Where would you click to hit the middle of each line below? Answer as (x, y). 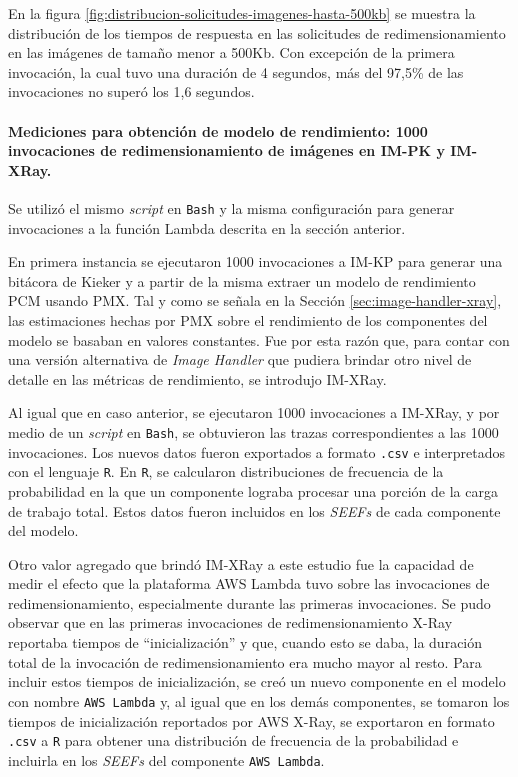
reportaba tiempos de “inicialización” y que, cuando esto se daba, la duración (245, 642)
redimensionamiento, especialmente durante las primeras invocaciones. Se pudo (249, 602)
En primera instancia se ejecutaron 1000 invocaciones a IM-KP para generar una (255, 261)
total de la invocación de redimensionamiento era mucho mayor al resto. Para (245, 661)
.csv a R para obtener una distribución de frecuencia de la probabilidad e (233, 740)
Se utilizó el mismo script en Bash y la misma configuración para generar (231, 207)
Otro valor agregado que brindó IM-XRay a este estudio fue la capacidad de (241, 563)
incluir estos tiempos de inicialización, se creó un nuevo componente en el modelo (257, 681)
